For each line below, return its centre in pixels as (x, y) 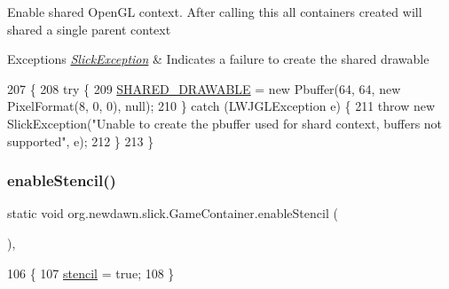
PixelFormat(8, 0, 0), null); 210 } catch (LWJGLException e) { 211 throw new (221, 106)
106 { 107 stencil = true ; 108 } (91, 273)
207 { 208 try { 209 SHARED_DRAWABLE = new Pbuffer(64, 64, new (204, 88)
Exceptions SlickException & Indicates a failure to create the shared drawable (218, 59)
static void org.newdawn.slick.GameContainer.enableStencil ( (173, 213)
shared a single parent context (89, 29)
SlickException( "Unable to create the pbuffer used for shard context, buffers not (225, 123)
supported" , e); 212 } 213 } (81, 141)
